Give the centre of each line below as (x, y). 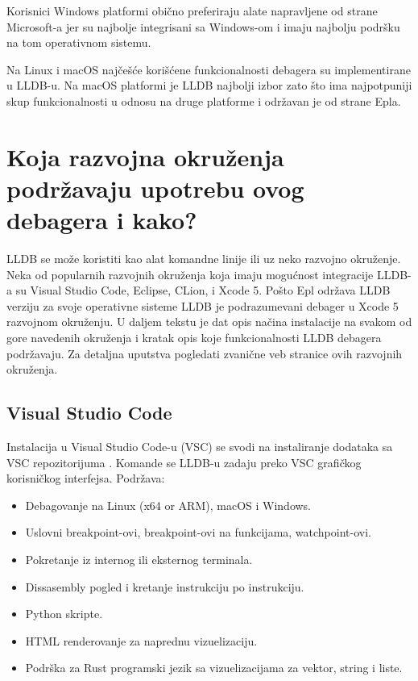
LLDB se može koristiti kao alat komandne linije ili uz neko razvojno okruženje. (204, 259)
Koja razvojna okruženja (145, 156)
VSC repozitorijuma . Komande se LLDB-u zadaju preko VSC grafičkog (184, 462)
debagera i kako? (102, 220)
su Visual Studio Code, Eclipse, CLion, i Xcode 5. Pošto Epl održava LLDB (203, 290)
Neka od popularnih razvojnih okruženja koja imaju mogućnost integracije (190, 274)
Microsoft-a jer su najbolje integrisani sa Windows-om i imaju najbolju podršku (203, 26)
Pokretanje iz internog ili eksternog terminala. (139, 559)
